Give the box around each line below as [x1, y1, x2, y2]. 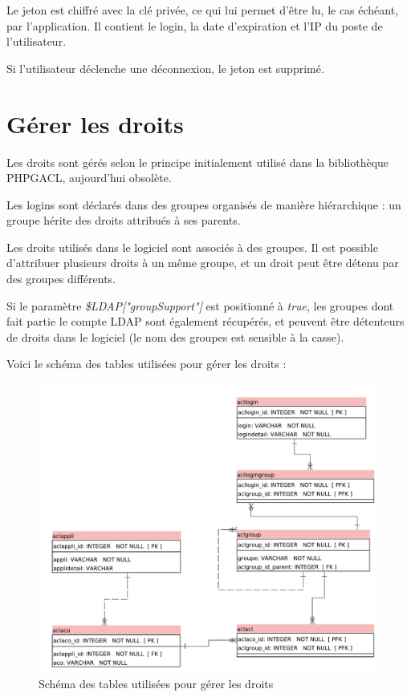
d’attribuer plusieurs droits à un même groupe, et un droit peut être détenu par [6, 254, 399, 271]
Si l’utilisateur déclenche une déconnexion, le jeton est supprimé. [6, 59, 324, 76]
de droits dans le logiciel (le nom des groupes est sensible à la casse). [6, 328, 344, 345]
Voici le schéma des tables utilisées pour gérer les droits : [6, 355, 287, 372]
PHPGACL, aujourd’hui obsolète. [6, 169, 172, 186]
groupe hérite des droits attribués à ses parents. [6, 212, 241, 229]
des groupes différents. [6, 270, 116, 287]
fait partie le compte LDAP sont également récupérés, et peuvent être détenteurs [6, 313, 405, 330]
